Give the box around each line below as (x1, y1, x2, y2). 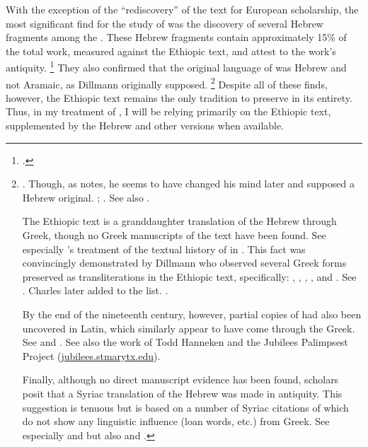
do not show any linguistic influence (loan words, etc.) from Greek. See (22, 414, 330, 429)
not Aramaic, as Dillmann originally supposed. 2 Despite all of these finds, (6, 74, 328, 91)
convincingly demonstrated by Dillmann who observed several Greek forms (22, 255, 347, 270)
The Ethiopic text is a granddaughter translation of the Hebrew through (22, 214, 337, 228)
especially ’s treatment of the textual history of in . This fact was (22, 241, 306, 256)
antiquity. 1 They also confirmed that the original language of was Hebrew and (6, 58, 347, 75)
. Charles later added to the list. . (22, 283, 168, 298)
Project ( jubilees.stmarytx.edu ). (22, 348, 161, 363)
